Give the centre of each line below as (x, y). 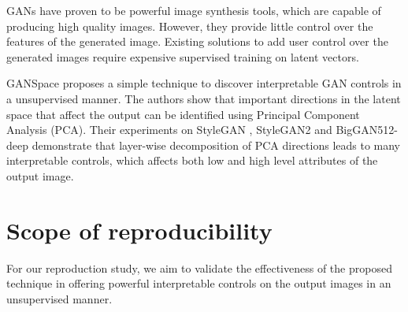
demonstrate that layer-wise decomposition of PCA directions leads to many (216, 145)
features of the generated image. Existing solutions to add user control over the (197, 41)
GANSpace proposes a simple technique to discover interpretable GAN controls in (204, 83)
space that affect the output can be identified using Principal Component (183, 114)
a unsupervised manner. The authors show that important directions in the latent (204, 98)
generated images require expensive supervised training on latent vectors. (183, 56)
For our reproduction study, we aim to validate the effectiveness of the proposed (199, 267)
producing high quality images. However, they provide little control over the (190, 26)
